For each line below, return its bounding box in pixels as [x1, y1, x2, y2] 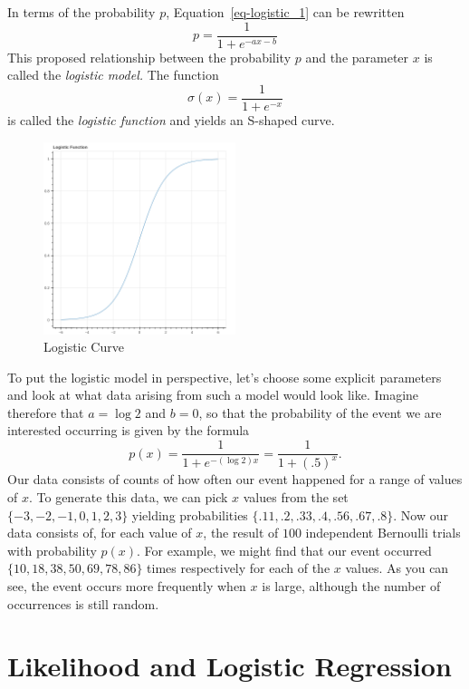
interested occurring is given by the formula [7, 421, 250, 440]
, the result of [203, 523, 279, 542]
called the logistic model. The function [7, 65, 219, 84]
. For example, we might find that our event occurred [137, 540, 432, 559]
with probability [7, 540, 97, 559]
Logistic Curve [43, 337, 124, 356]
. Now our [393, 505, 449, 524]
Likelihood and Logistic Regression [7, 647, 452, 684]
